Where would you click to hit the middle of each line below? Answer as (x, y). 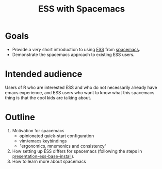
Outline (20, 117)
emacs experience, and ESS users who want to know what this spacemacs (80, 92)
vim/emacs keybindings (43, 141)
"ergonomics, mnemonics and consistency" (63, 146)
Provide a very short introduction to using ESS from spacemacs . (76, 49)
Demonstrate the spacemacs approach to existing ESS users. (73, 55)
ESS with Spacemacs (81, 9)
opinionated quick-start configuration (57, 136)
